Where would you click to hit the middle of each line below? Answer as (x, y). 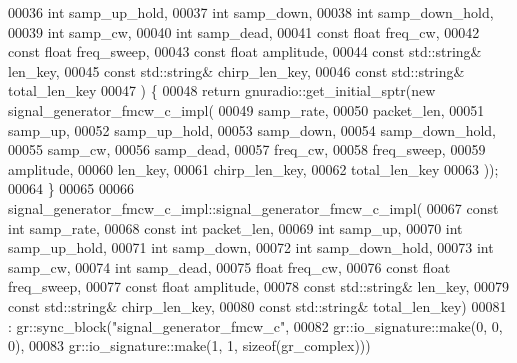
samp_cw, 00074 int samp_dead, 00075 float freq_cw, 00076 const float (229, 266)
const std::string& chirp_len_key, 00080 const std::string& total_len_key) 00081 (257, 305)
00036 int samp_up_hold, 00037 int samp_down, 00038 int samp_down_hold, (251, 12)
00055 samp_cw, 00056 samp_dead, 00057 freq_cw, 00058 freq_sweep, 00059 (247, 149)
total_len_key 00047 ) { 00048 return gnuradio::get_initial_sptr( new (222, 90)
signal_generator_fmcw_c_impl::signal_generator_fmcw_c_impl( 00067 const (253, 207)
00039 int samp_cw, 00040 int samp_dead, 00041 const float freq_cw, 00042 (244, 31)
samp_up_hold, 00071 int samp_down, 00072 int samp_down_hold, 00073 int (251, 247)
